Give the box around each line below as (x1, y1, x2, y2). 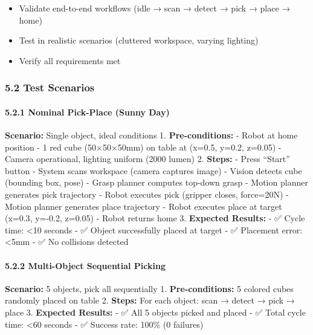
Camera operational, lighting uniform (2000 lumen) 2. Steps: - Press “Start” (5, 152, 290, 165)
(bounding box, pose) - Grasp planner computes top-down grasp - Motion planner (5, 176, 308, 189)
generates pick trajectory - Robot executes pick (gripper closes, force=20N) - (5, 187, 289, 200)
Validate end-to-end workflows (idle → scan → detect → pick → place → (19, 2, 291, 14)
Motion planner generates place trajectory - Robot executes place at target (5, 200, 282, 212)
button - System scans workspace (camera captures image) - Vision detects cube (5, 164, 302, 177)
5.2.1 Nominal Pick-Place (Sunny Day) (5, 105, 170, 118)
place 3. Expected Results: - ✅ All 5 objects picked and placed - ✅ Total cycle (5, 305, 306, 318)
